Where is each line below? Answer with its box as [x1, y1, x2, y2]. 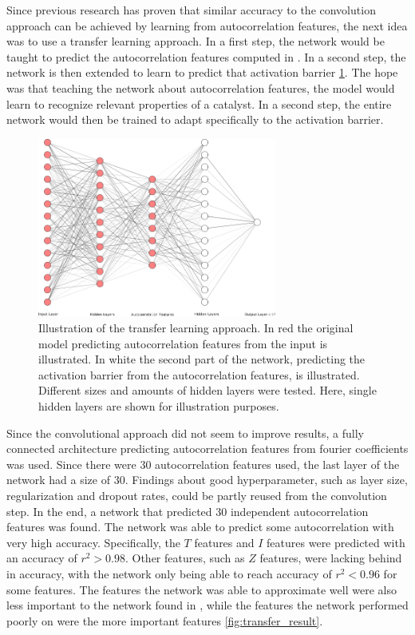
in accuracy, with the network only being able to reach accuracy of [6, 565, 332, 581]
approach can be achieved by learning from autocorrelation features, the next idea [6, 17, 408, 34]
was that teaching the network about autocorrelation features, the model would [6, 79, 395, 96]
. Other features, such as [125, 550, 245, 566]
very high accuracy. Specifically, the [6, 534, 180, 550]
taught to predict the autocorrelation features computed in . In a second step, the [6, 48, 406, 65]
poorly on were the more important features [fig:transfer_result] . [6, 612, 323, 629]
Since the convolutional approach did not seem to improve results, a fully [6, 424, 364, 441]
